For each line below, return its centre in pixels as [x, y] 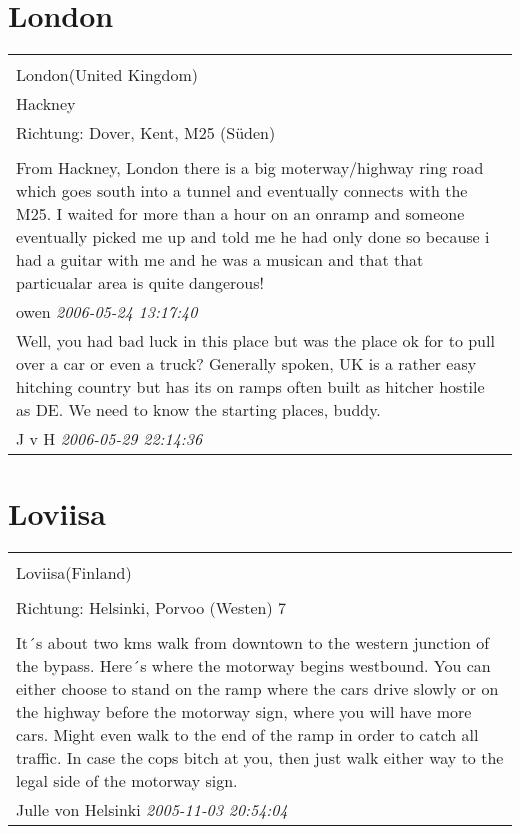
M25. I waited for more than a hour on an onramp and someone [240, 214]
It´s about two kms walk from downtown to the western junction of [253, 643]
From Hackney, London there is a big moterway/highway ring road [250, 168]
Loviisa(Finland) [74, 573]
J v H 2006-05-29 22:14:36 [109, 439]
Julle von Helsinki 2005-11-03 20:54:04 [152, 810]
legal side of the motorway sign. [127, 781]
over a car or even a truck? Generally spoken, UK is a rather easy [246, 364]
